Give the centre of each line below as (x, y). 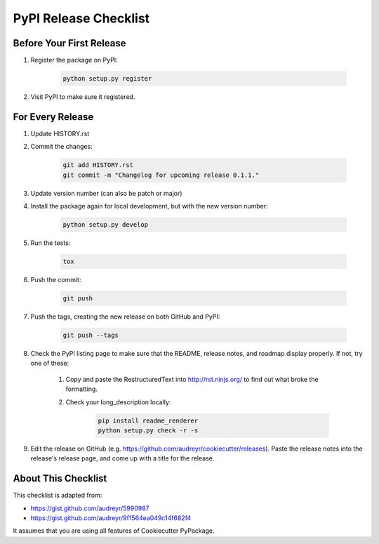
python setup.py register (107, 79)
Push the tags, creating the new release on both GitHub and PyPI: (125, 317)
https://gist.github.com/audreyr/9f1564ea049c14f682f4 (111, 518)
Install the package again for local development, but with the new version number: (149, 206)
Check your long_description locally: (118, 402)
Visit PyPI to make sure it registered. (83, 97)
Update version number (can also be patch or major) (106, 193)
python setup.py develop (106, 225)
